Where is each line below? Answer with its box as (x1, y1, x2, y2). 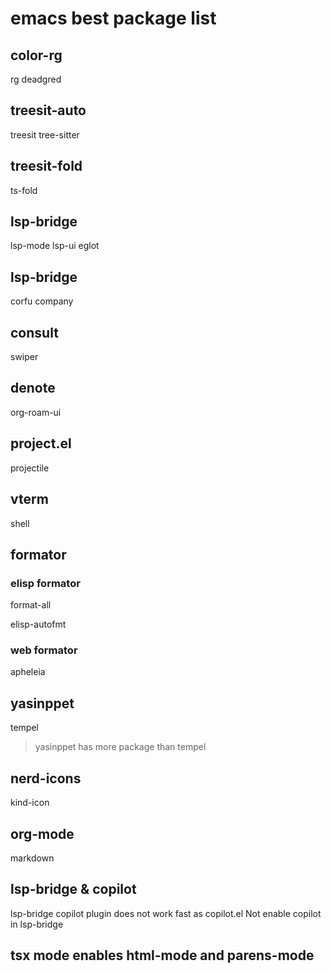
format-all (10, 599, 52, 611)
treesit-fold (10, 158, 83, 175)
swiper (10, 351, 39, 363)
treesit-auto (10, 102, 87, 119)
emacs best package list (10, 7, 217, 30)
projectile (10, 462, 50, 474)
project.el (10, 435, 72, 452)
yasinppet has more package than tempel (34, 741, 207, 753)
